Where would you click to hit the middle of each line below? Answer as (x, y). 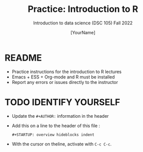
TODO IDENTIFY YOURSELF (62, 102)
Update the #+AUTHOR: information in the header (60, 116)
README (23, 58)
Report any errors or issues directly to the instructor (65, 82)
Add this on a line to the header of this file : (56, 126)
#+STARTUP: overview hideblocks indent (53, 135)
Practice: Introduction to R (83, 9)
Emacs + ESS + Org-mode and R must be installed (63, 77)
